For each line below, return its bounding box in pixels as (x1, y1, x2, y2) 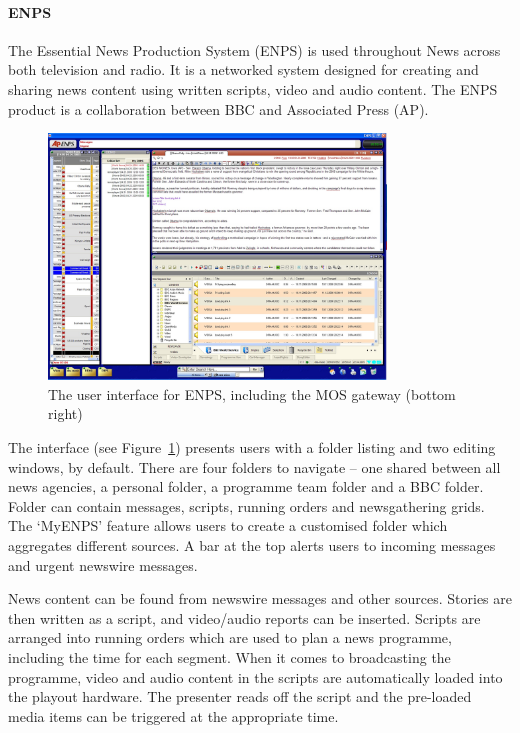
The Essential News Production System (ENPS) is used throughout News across (8, 39, 501, 60)
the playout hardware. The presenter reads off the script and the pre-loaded (8, 686, 472, 707)
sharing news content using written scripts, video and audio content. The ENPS (8, 78, 498, 99)
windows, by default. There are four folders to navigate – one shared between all (8, 456, 501, 477)
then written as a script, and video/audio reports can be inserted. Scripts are (8, 607, 481, 628)
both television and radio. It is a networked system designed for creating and (8, 59, 479, 80)
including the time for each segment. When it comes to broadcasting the (8, 646, 451, 667)
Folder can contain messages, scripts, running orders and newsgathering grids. (8, 495, 485, 516)
